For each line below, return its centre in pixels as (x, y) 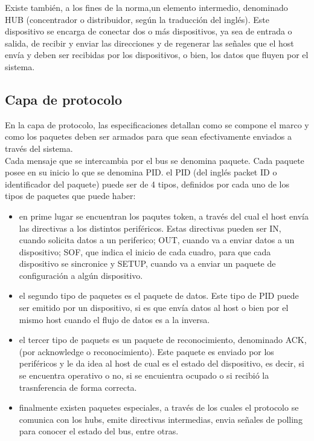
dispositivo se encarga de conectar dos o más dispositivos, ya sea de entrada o (149, 31)
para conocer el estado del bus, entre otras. (99, 431)
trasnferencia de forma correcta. (78, 387)
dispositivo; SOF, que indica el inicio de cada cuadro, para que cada (145, 251)
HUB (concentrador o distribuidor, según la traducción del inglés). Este (137, 19)
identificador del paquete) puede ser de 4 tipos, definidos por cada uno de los (147, 184)
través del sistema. (39, 148)
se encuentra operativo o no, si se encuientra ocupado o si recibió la (144, 375)
